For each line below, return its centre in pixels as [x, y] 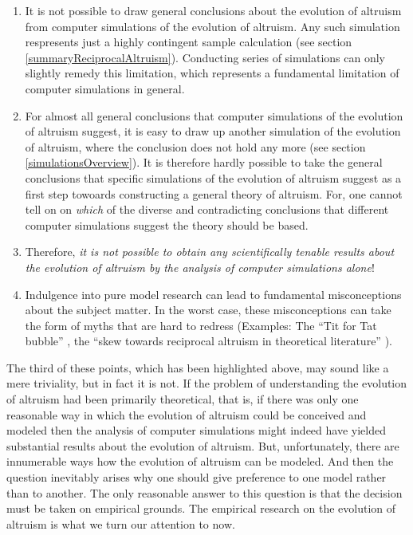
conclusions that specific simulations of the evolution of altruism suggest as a [213, 177]
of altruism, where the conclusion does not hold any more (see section [195, 146]
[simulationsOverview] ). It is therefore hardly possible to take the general [204, 162]
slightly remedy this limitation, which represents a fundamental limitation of [212, 73]
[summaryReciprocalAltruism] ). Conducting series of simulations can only [205, 57]
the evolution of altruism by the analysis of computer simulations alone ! [200, 267]
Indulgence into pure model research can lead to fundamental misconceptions [213, 294]
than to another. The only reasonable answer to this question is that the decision [205, 492]
